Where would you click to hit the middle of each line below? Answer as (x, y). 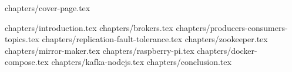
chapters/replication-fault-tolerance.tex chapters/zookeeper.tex (155, 39)
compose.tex (27, 62)
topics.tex (22, 39)
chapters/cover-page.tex (48, 8)
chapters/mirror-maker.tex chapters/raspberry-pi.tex (100, 50)
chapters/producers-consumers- (232, 27)
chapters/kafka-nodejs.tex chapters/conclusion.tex (141, 62)
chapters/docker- (227, 50)
